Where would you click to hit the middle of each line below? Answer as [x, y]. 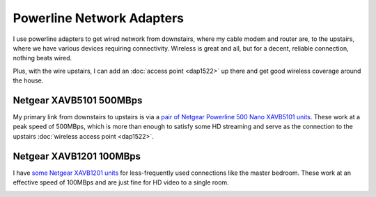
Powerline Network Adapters [99, 18]
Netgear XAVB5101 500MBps [78, 100]
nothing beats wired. [42, 58]
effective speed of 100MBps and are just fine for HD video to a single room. [121, 182]
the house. [28, 80]
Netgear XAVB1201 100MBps [77, 156]
